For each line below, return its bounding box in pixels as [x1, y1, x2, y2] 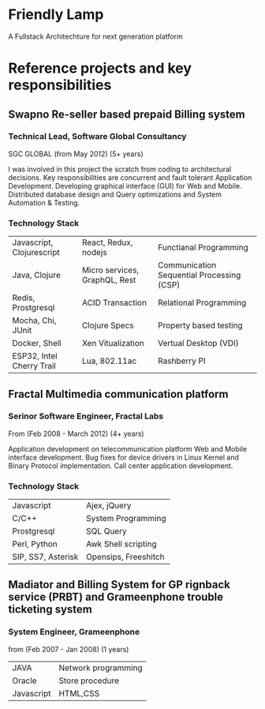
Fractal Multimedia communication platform [8, 387, 229, 400]
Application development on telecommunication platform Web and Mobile [8, 444, 248, 453]
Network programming [58, 662, 144, 673]
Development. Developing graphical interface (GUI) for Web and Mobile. [8, 181, 242, 190]
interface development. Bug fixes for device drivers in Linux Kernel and [8, 452, 239, 462]
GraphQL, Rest [81, 275, 136, 286]
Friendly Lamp [8, 6, 104, 24]
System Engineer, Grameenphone [8, 626, 140, 637]
